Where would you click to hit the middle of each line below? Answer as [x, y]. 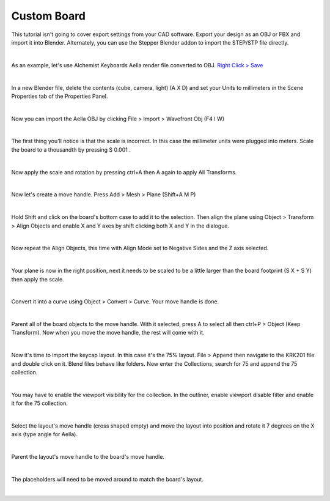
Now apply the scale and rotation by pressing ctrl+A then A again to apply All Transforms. [124, 172]
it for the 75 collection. [40, 403]
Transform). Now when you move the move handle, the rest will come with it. [108, 333]
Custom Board [48, 16]
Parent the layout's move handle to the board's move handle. [88, 457]
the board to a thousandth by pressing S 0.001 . [71, 149]
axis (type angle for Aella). [44, 434]
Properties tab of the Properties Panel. [60, 96]
